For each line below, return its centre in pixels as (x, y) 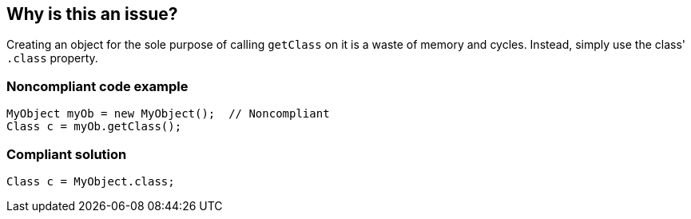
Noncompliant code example (97, 86)
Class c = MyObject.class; (91, 181)
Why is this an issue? (92, 14)
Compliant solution (67, 154)
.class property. (52, 58)
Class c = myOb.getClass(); (94, 127)
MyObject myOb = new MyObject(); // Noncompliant (168, 114)
